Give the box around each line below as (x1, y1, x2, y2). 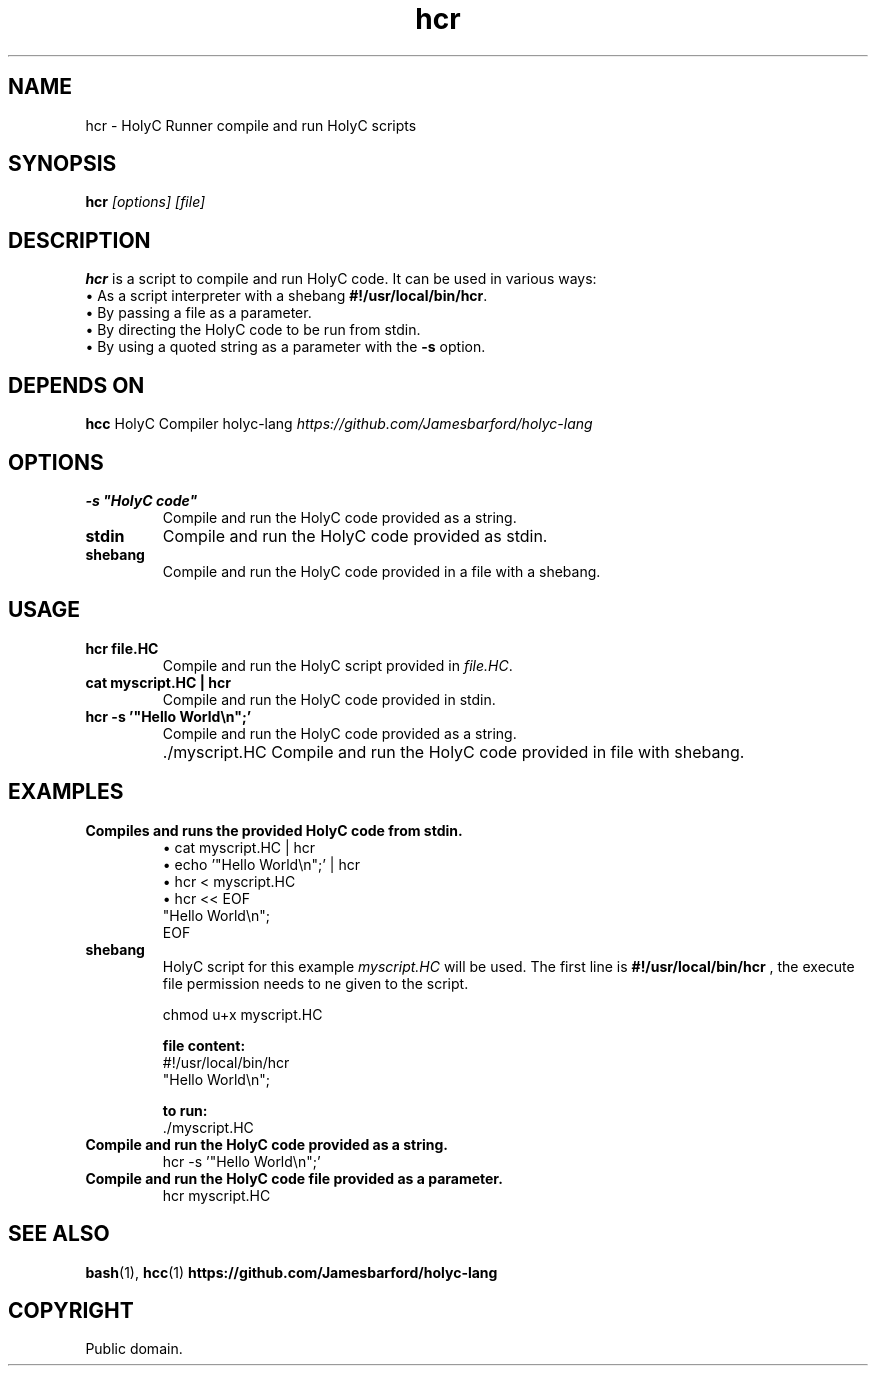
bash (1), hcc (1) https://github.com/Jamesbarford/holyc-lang (85, 1263, 498, 1281)
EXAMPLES (8, 779, 124, 805)
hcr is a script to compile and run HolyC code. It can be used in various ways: (85, 270, 597, 288)
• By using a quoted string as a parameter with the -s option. (85, 338, 486, 356)
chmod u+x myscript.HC (162, 1005, 323, 1023)
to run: (162, 1101, 208, 1119)
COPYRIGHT (8, 1297, 134, 1323)
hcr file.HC (85, 639, 159, 657)
